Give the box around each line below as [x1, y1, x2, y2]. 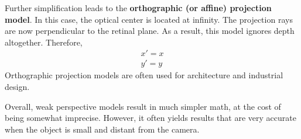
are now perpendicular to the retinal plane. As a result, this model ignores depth [5, 25, 295, 37]
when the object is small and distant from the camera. [5, 123, 200, 135]
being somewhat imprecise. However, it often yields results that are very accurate [5, 112, 296, 124]
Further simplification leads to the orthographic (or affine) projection [5, 2, 272, 13]
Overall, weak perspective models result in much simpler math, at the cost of [5, 100, 281, 112]
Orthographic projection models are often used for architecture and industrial [5, 69, 283, 81]
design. [5, 81, 30, 93]
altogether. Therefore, [5, 36, 83, 48]
